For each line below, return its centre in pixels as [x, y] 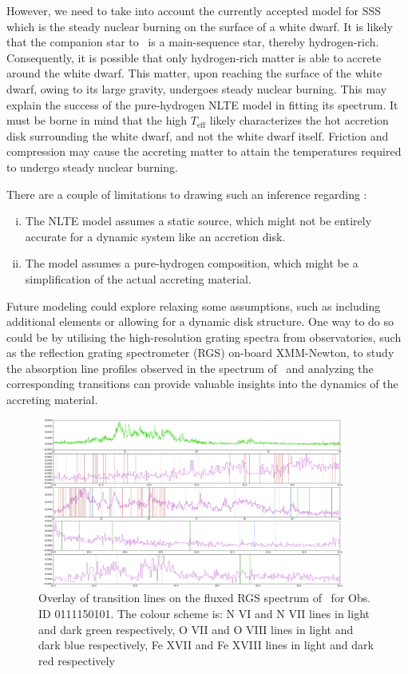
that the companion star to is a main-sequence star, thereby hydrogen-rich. [193, 42]
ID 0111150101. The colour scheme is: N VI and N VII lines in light [204, 614]
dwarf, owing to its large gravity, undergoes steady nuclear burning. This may [197, 88]
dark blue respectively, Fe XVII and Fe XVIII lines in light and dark [206, 645]
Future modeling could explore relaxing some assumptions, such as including [194, 305]
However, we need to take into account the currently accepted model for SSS [194, 10]
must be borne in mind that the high [97, 120]
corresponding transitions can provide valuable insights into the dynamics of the [202, 384]
